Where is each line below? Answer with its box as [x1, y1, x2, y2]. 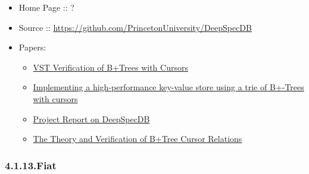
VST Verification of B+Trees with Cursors [33, 61, 188, 73]
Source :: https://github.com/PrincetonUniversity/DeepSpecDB [18, 21, 252, 33]
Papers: [18, 41, 46, 53]
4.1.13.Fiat [5, 157, 57, 172]
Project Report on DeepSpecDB [33, 112, 150, 125]
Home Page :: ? [18, 1, 74, 13]
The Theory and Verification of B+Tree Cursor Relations [33, 132, 242, 145]
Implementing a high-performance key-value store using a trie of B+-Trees [33, 81, 304, 93]
